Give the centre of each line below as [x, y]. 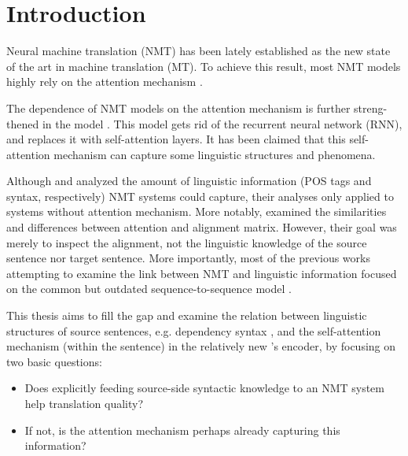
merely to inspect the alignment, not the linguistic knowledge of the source [187, 242]
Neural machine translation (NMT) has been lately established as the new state [198, 51]
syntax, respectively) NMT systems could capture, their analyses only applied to [200, 196]
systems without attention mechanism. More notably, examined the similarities [197, 211]
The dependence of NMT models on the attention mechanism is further [178, 108]
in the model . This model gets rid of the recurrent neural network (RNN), [222, 123]
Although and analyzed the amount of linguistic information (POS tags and [189, 181]
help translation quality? [84, 403]
